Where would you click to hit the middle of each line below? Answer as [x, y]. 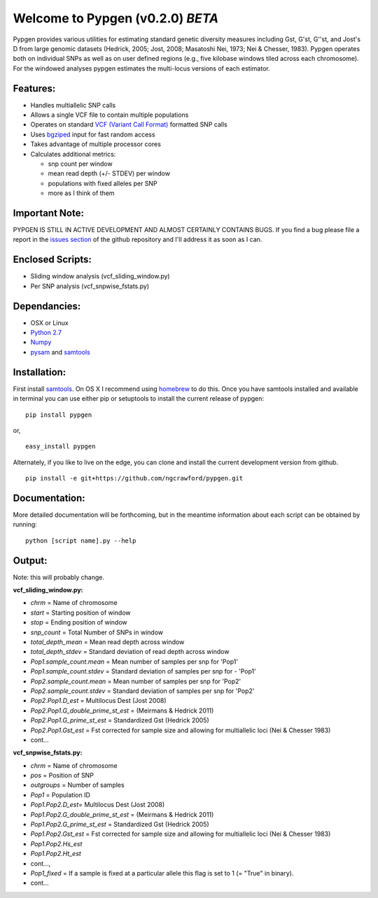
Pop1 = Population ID [61, 794]
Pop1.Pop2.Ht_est [56, 854]
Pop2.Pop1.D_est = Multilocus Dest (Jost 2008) [99, 701]
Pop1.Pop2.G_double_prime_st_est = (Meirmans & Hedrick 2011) [122, 814]
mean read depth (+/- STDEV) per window [109, 173]
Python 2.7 [46, 333]
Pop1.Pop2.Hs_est [56, 843]
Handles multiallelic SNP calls [73, 105]
